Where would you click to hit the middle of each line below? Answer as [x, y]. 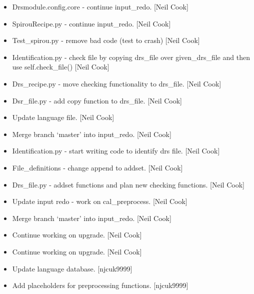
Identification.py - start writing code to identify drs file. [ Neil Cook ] [116, 151]
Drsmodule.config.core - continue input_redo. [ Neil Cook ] [100, 6]
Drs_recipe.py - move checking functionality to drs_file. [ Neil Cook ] [117, 83]
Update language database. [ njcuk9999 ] [72, 268]
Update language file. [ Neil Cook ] [63, 117]
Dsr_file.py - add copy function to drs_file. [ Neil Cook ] [97, 100]
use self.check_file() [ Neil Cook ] [61, 67]
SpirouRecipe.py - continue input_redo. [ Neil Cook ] [91, 23]
